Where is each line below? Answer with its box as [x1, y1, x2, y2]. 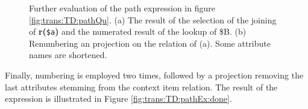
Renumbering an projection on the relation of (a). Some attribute [29, 37, 271, 49]
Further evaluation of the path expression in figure [29, 2, 215, 14]
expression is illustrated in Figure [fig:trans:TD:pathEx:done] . [5, 92, 232, 105]
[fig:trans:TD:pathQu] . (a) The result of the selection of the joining [29, 13, 277, 26]
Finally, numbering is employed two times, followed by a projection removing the [5, 69, 304, 81]
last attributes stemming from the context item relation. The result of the [5, 80, 278, 93]
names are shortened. [29, 49, 107, 61]
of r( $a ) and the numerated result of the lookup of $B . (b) [29, 25, 247, 38]
